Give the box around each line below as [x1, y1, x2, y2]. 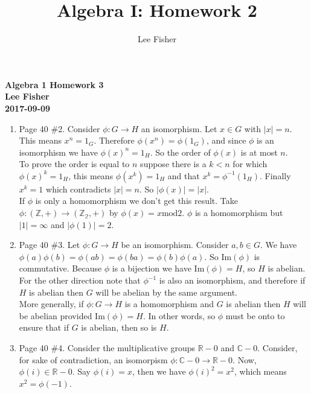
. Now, [232, 353, 257, 366]
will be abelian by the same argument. [95, 285, 237, 298]
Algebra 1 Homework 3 [5, 78, 104, 91]
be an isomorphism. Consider [121, 238, 229, 251]
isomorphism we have [19, 145, 98, 158]
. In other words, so [143, 309, 216, 322]
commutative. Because [19, 262, 102, 275]
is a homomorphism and [124, 297, 214, 310]
